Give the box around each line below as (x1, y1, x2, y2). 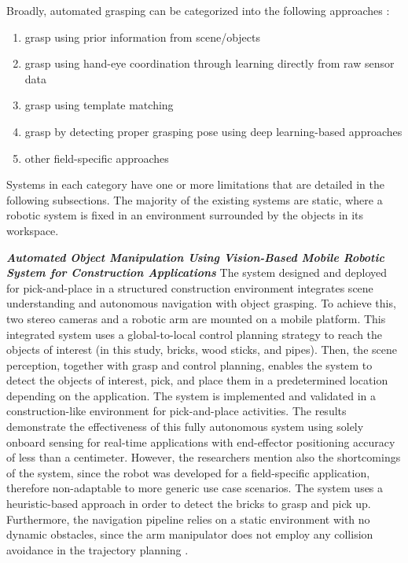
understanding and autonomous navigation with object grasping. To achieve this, (6, 295, 396, 311)
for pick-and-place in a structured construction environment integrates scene (6, 279, 373, 296)
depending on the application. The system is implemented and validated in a (6, 387, 377, 403)
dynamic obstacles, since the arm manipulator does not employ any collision (6, 526, 373, 543)
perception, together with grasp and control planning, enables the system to (6, 356, 373, 373)
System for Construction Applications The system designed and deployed (6, 264, 388, 281)
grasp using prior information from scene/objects (24, 28, 260, 45)
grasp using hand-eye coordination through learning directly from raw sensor (24, 55, 395, 72)
